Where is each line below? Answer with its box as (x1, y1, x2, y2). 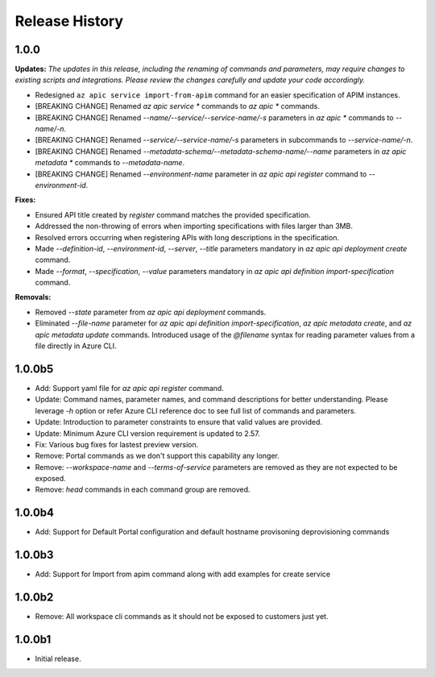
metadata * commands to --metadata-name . (35, 158, 185, 168)
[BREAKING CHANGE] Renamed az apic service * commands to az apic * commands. (35, 102, 320, 111)
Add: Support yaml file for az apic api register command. (35, 383, 225, 392)
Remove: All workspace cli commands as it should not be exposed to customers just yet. (35, 612, 329, 621)
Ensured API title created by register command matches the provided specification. (35, 210, 311, 219)
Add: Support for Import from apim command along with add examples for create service (35, 569, 331, 579)
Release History (14, 12, 124, 30)
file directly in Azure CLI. (35, 341, 117, 351)
